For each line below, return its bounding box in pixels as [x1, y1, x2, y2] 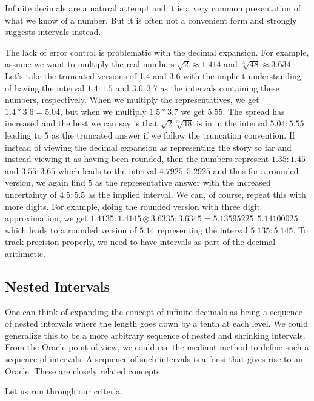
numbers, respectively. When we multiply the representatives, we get [5, 93, 259, 106]
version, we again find [5, 176, 85, 189]
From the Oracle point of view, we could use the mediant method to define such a [5, 341, 309, 353]
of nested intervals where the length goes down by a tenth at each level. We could [5, 317, 308, 330]
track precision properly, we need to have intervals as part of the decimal [5, 235, 276, 248]
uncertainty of [5, 187, 57, 200]
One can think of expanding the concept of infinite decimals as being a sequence [5, 305, 303, 318]
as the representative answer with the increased [95, 176, 271, 189]
